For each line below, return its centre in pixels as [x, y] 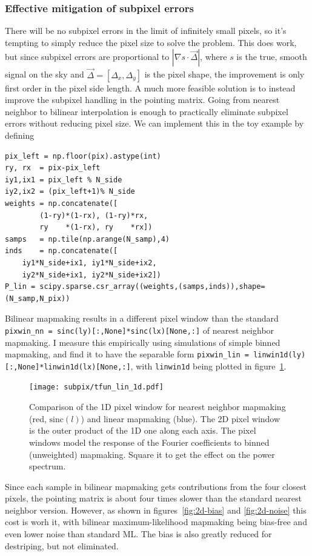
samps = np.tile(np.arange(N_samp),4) [88, 239]
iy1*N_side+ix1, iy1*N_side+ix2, [89, 263]
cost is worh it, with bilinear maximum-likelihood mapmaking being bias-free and [156, 522]
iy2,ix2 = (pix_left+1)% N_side [70, 192]
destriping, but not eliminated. [62, 545]
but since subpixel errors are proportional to [87, 57]
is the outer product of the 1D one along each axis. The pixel [143, 430]
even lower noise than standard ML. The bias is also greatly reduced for [138, 534]
